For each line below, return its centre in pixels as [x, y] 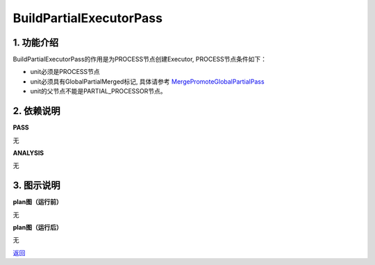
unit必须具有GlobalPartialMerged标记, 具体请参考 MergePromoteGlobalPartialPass [147, 81]
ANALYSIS [28, 153]
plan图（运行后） [37, 227]
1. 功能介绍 [36, 43]
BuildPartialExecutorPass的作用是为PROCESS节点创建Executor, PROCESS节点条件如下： [140, 60]
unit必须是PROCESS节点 [65, 72]
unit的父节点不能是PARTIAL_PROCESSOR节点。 [98, 91]
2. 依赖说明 [36, 111]
